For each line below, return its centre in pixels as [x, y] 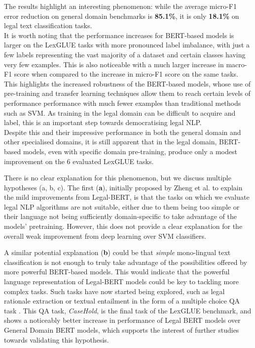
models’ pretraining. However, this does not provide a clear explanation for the [123, 226]
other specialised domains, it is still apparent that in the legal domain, [110, 142]
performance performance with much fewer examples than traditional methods [123, 103]
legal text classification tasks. [48, 25]
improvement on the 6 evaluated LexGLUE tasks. [79, 161]
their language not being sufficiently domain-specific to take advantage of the [120, 216]
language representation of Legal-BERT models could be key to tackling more [121, 282]
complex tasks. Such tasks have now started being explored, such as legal [114, 291]
